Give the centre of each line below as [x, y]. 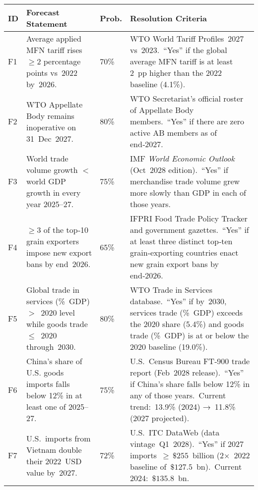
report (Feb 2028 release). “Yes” [187, 372]
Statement [47, 24]
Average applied [54, 38]
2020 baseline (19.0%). [169, 347]
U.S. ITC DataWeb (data [175, 432]
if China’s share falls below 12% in [190, 384]
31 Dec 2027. [50, 138]
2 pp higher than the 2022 [176, 73]
